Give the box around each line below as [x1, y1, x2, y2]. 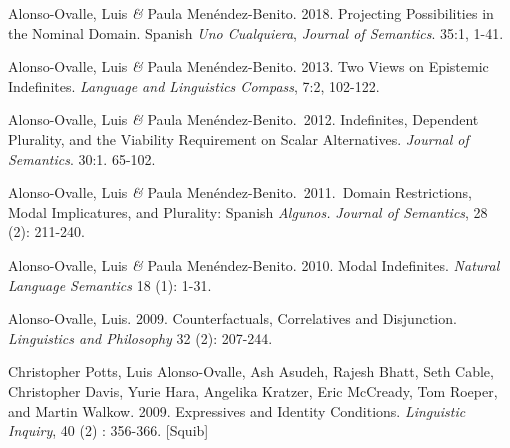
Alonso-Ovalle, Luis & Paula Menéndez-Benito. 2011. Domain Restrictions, [8, 182, 472, 203]
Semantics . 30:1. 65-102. [8, 148, 156, 169]
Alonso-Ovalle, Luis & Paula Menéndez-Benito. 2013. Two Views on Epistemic [8, 56, 489, 77]
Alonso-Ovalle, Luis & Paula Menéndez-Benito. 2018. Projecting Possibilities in [8, 3, 494, 23]
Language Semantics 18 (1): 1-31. [8, 274, 212, 295]
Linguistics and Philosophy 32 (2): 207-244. [8, 327, 273, 348]
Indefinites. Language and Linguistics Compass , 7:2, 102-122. [8, 75, 380, 96]
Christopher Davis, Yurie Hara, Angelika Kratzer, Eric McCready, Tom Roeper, [8, 380, 498, 401]
